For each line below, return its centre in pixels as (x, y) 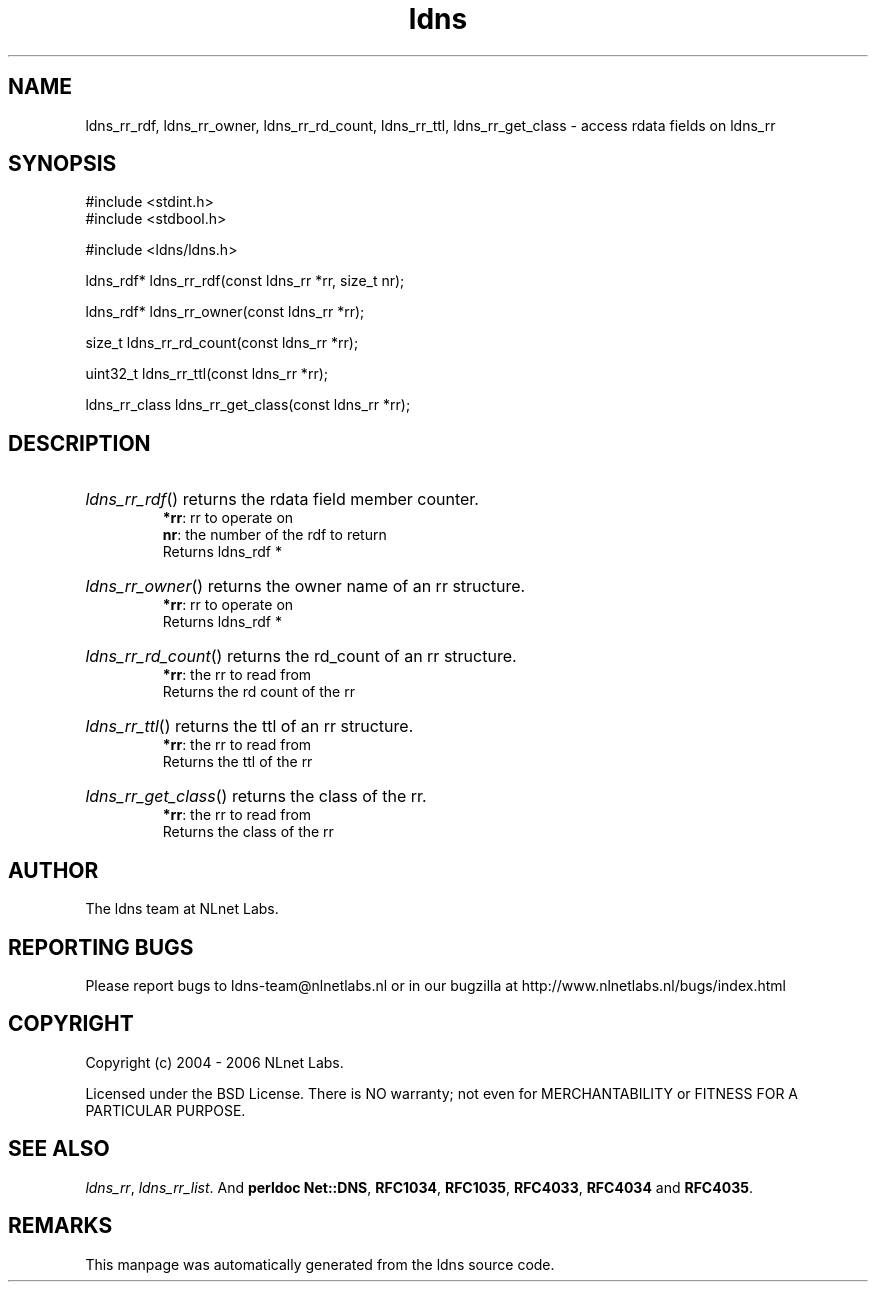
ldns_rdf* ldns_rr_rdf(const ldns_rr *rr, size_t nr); (245, 281)
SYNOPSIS (62, 164)
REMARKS (60, 1226)
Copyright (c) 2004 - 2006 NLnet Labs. (214, 1062)
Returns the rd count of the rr (258, 692)
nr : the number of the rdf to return (274, 535)
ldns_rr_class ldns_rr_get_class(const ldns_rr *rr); (248, 405)
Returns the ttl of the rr (237, 762)
